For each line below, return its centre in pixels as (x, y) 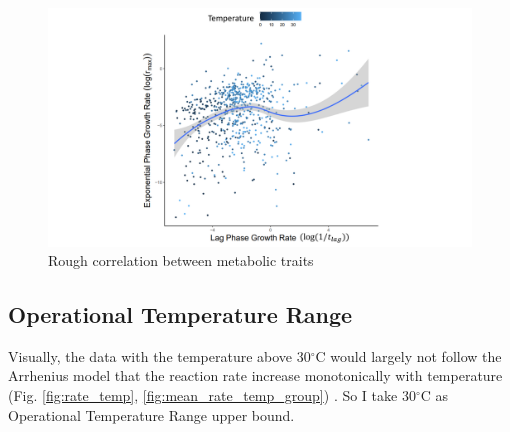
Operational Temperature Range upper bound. (151, 414)
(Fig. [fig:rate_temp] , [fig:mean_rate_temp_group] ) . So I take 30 (212, 395)
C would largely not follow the (408, 355)
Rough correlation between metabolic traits (181, 260)
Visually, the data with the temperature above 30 (159, 355)
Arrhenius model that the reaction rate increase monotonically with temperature (255, 375)
